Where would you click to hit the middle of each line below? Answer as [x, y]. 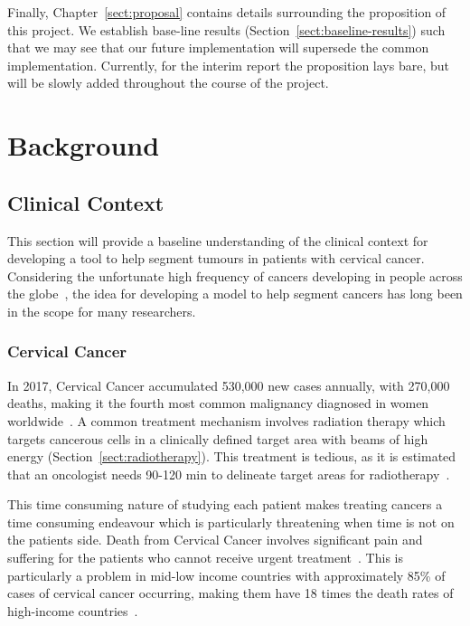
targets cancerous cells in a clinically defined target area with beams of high [218, 438]
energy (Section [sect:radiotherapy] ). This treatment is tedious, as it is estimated [232, 456]
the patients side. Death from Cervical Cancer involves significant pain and [215, 540]
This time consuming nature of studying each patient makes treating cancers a [225, 504]
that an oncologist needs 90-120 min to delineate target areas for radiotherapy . [229, 474]
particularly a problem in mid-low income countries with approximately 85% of [226, 575]
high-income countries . [73, 610]
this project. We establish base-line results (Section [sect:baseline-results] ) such [226, 29]
